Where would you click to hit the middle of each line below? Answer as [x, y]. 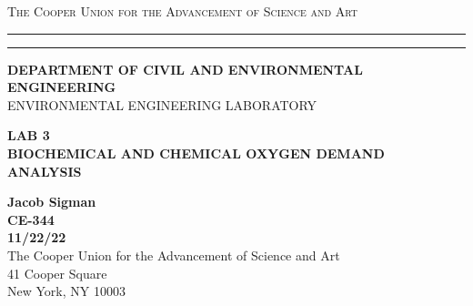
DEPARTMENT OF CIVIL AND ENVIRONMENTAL [185, 69]
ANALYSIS [45, 171]
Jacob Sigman [52, 202]
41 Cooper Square [57, 273]
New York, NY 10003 [66, 291]
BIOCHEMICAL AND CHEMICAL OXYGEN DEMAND [196, 153]
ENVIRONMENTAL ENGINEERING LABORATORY [162, 104]
